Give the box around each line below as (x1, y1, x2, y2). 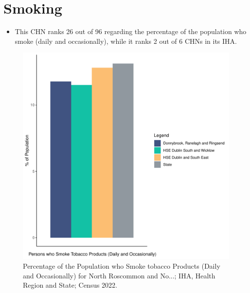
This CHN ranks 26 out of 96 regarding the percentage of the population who (15, 26, 247, 37)
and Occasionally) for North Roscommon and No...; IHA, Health (23, 270, 215, 280)
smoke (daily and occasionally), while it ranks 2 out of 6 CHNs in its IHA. (15, 36, 237, 46)
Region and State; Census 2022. (23, 280, 118, 290)
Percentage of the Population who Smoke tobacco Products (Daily (23, 260, 220, 271)
